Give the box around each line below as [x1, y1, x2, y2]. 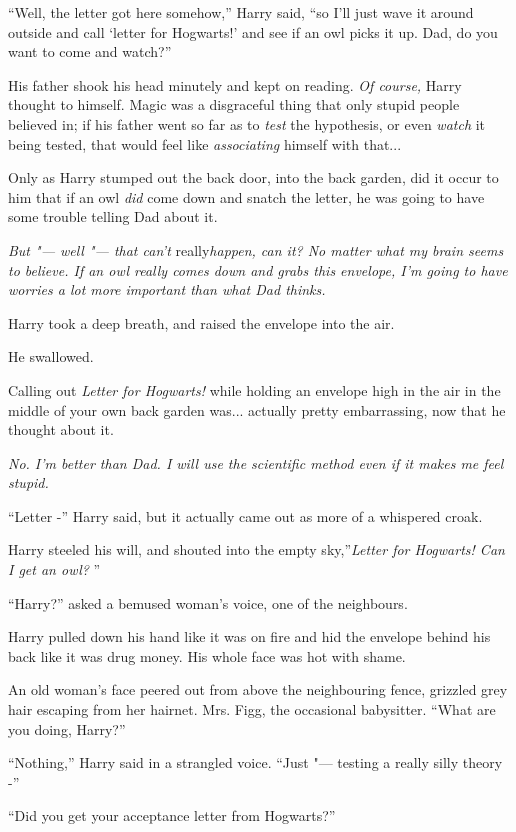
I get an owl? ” [8, 559, 101, 580]
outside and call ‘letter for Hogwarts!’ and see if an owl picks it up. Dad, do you [8, 21, 498, 42]
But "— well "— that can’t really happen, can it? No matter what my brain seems [8, 239, 504, 260]
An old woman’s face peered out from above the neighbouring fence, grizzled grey [8, 679, 508, 700]
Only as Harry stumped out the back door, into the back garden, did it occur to [8, 167, 499, 188]
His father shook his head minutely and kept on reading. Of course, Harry [8, 74, 462, 95]
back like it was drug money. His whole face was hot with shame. [8, 645, 406, 666]
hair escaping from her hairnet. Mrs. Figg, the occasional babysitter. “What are [8, 699, 496, 720]
